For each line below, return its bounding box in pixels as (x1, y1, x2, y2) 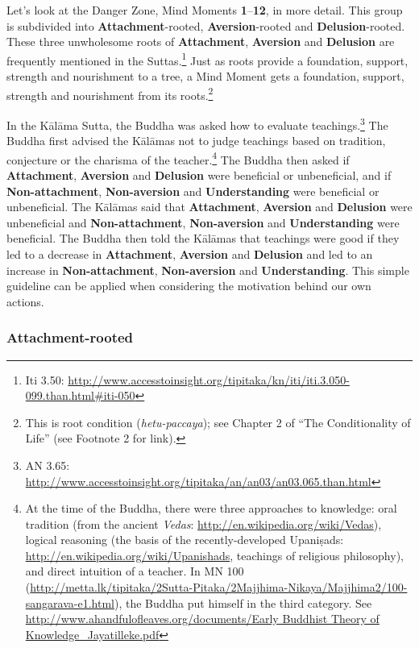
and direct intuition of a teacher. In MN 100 (25, 563, 244, 579)
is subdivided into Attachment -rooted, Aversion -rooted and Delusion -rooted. (6, 17, 405, 34)
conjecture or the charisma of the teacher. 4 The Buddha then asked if (6, 148, 350, 168)
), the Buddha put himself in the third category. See (114, 594, 372, 611)
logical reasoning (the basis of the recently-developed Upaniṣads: (25, 531, 344, 548)
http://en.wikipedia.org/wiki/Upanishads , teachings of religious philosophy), (25, 546, 404, 563)
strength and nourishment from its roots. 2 (6, 84, 214, 103)
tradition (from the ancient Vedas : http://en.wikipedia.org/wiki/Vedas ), (25, 515, 382, 532)
